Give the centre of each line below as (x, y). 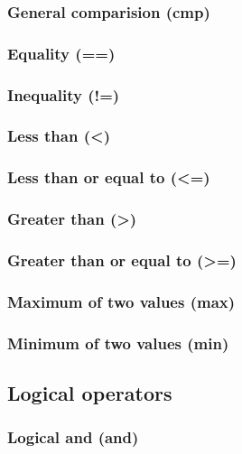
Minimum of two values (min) (118, 343)
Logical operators (90, 392)
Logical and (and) (73, 437)
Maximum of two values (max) (121, 301)
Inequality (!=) (64, 94)
